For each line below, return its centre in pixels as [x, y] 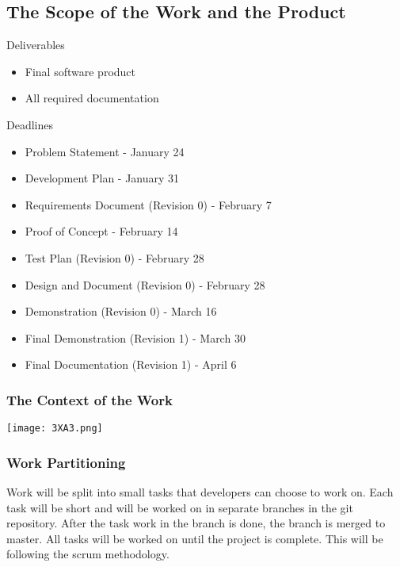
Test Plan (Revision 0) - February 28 [114, 257]
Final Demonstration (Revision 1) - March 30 [135, 337]
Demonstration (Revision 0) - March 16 [121, 311]
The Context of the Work [90, 399]
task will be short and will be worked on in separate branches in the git [180, 507]
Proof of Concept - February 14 [101, 231]
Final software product [80, 71]
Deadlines [30, 124]
